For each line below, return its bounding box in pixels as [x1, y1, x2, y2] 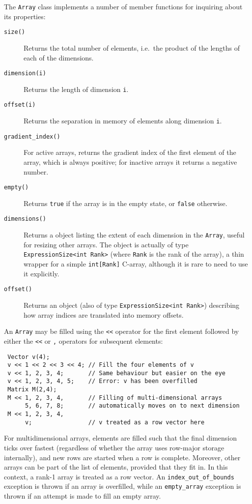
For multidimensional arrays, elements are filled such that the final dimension [4, 433, 237, 443]
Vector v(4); [7, 353, 50, 360]
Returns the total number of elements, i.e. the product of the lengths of [24, 42, 240, 53]
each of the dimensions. [24, 52, 94, 62]
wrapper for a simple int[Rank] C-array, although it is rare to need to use [24, 259, 248, 269]
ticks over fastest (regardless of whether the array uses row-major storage [4, 443, 224, 452]
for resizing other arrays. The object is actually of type [24, 239, 189, 249]
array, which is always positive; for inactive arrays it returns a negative [24, 156, 237, 167]
